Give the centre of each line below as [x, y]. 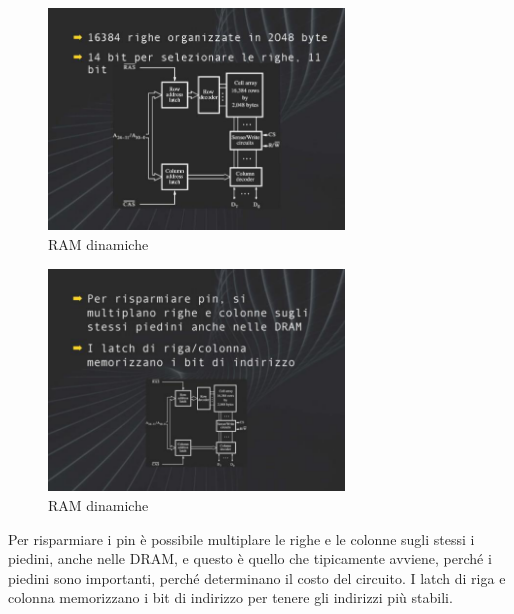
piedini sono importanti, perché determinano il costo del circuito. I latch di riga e [257, 577]
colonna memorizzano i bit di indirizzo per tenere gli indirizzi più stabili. [230, 597]
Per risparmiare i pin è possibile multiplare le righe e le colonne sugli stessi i [241, 538]
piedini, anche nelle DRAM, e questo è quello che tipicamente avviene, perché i [250, 558]
